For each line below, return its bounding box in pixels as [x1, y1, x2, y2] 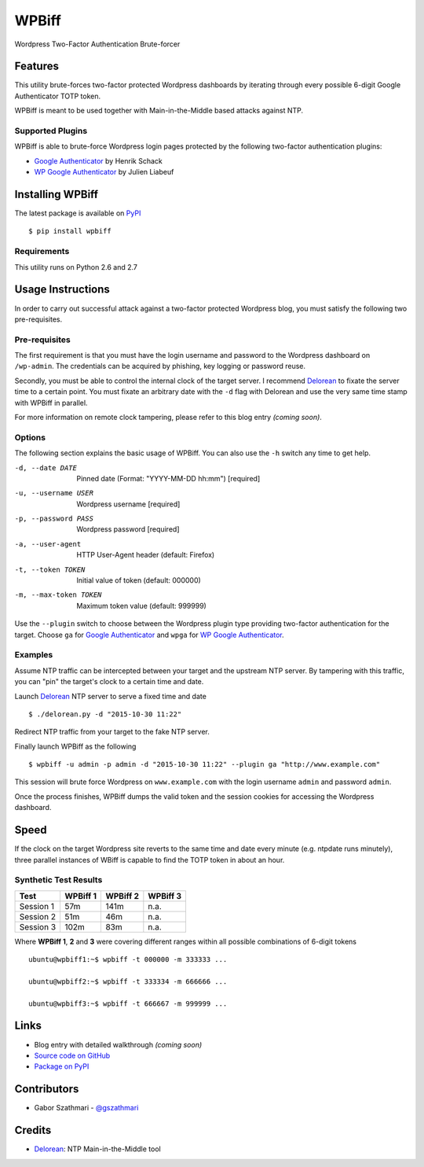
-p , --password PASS [14, 514, 94, 523]
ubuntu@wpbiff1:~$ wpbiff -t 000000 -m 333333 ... [28, 955, 228, 964]
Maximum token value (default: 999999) [76, 601, 207, 610]
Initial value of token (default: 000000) [76, 576, 202, 585]
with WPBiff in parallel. [14, 398, 88, 407]
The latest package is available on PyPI [14, 208, 141, 218]
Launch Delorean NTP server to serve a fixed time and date [14, 691, 207, 701]
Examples [14, 650, 53, 661]
